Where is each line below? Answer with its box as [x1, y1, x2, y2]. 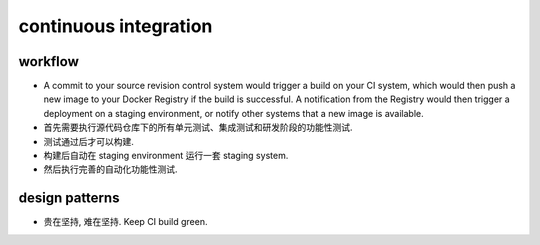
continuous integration [18, 15, 213, 37]
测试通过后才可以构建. [43, 135, 135, 147]
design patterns [18, 190, 120, 207]
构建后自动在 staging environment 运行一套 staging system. [43, 150, 289, 162]
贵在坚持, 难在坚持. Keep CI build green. [43, 216, 208, 228]
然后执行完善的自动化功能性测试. [43, 163, 179, 175]
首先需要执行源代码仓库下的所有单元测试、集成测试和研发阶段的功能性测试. [43, 121, 354, 134]
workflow [18, 53, 79, 70]
